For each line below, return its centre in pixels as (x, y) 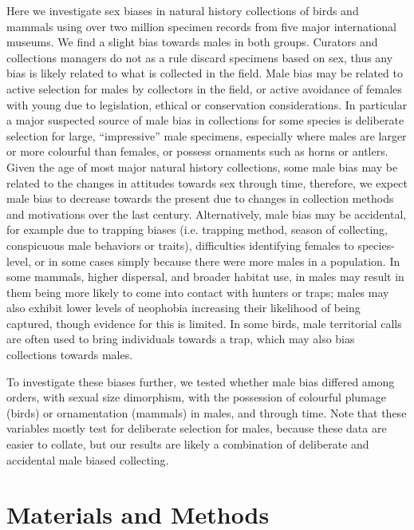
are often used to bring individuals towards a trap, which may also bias (181, 339)
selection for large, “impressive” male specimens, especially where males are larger (207, 135)
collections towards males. (70, 355)
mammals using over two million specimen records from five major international (201, 26)
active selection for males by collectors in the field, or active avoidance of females (204, 88)
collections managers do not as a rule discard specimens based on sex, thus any (200, 57)
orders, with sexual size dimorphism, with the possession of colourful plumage (196, 397)
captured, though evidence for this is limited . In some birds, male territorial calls (204, 323)
